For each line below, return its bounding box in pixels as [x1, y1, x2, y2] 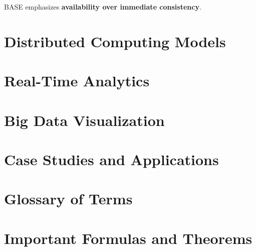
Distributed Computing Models [4, 31, 226, 51]
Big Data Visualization [4, 109, 165, 130]
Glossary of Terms [4, 188, 133, 209]
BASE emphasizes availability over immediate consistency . [4, 2, 201, 12]
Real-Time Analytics [4, 70, 150, 91]
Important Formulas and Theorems [4, 227, 252, 248]
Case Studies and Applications [4, 149, 219, 169]
